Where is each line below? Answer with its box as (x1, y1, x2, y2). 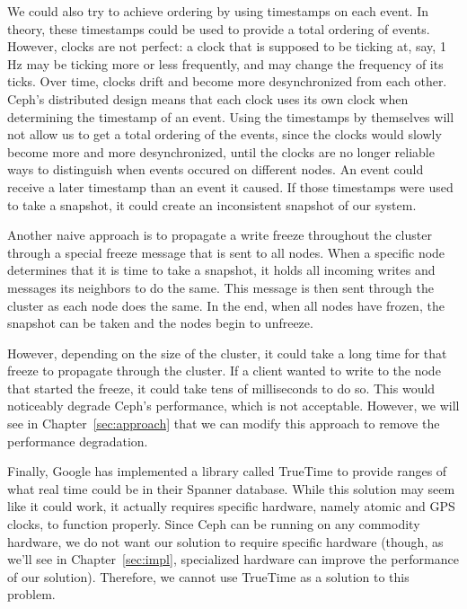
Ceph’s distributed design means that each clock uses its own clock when (7, 89, 409, 108)
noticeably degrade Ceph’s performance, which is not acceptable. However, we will (7, 396, 460, 415)
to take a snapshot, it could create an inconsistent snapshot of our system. (7, 195, 417, 214)
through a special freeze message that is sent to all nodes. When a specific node (7, 243, 445, 261)
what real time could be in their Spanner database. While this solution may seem (7, 479, 455, 498)
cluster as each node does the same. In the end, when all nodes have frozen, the (7, 296, 445, 314)
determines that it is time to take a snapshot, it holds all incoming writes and (7, 260, 436, 279)
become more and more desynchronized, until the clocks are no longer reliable (7, 142, 435, 161)
